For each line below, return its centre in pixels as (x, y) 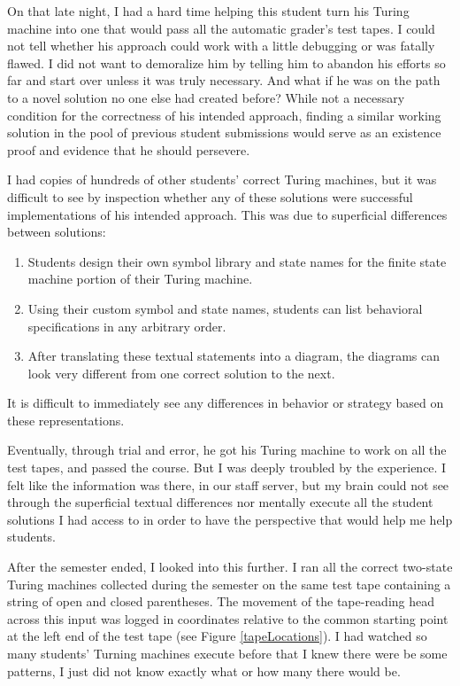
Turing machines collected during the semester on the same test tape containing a (229, 584)
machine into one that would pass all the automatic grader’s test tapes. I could (221, 28)
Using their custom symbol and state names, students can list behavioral (225, 308)
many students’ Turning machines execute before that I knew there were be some (227, 653)
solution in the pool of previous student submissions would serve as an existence (224, 133)
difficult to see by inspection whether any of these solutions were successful (210, 196)
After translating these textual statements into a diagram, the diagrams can (234, 356)
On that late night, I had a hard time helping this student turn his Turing (208, 11)
